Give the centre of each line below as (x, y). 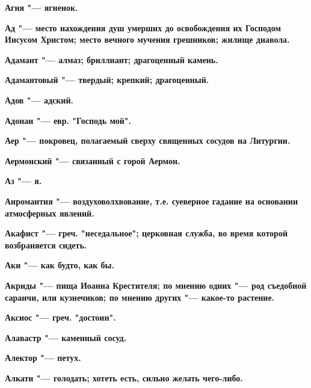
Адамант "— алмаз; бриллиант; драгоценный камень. (112, 59)
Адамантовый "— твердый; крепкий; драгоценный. (107, 80)
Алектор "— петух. (43, 358)
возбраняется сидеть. (46, 245)
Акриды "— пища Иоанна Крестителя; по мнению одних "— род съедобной (156, 285)
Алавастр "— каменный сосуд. (66, 337)
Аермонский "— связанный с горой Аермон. (93, 160)
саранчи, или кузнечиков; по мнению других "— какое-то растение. (140, 297)
